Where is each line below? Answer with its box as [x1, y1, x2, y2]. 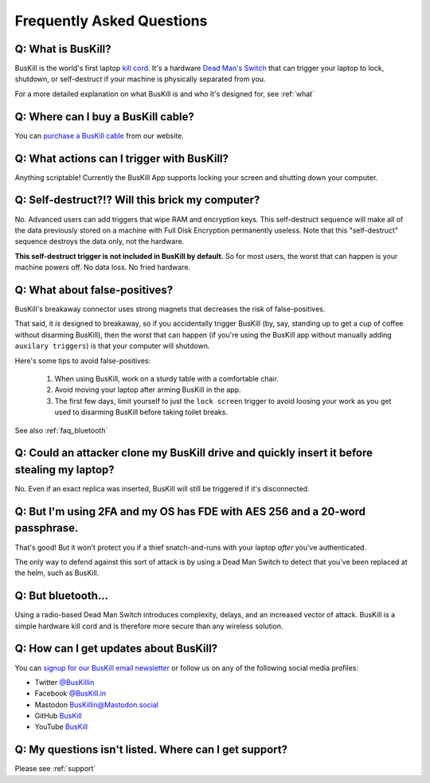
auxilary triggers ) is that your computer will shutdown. [14, 341, 210, 350]
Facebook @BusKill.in [34, 689, 107, 699]
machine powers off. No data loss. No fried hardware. [14, 263, 191, 272]
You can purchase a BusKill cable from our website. [14, 131, 185, 140]
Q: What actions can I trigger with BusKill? [14, 151, 229, 165]
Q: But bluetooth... [14, 589, 109, 603]
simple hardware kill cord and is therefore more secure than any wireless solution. [14, 621, 283, 631]
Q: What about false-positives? [14, 283, 174, 296]
